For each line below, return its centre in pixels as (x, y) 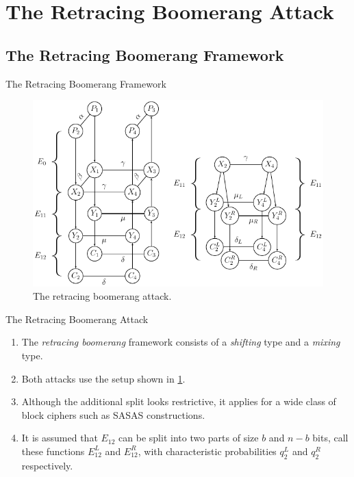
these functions (53, 451)
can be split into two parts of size (189, 438)
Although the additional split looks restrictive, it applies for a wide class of (179, 401)
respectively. (47, 465)
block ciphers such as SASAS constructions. (113, 414)
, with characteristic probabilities (207, 451)
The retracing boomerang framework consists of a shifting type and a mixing (181, 342)
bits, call (330, 438)
